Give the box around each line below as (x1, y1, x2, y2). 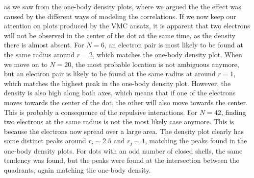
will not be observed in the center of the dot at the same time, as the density (4, 30, 236, 40)
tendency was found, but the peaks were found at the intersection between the (4, 155, 239, 165)
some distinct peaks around (4, 135, 86, 146)
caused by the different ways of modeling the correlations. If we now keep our (4, 11, 236, 21)
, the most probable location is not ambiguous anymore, (71, 59, 239, 69)
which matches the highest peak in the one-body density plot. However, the (4, 78, 231, 88)
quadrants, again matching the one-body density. (4, 164, 151, 175)
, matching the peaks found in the (145, 135, 247, 146)
